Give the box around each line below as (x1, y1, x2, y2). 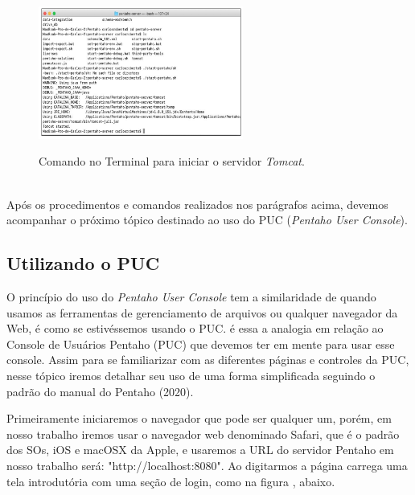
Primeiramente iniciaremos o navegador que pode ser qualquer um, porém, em (6, 410, 392, 427)
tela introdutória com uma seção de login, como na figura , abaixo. (6, 472, 335, 489)
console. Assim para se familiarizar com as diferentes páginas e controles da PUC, (6, 351, 409, 368)
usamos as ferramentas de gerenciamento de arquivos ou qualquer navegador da (6, 304, 398, 321)
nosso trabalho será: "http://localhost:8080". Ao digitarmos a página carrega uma (6, 456, 408, 473)
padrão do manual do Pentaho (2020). (6, 382, 194, 399)
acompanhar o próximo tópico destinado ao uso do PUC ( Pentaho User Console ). (6, 211, 408, 228)
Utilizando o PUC (6, 251, 160, 276)
